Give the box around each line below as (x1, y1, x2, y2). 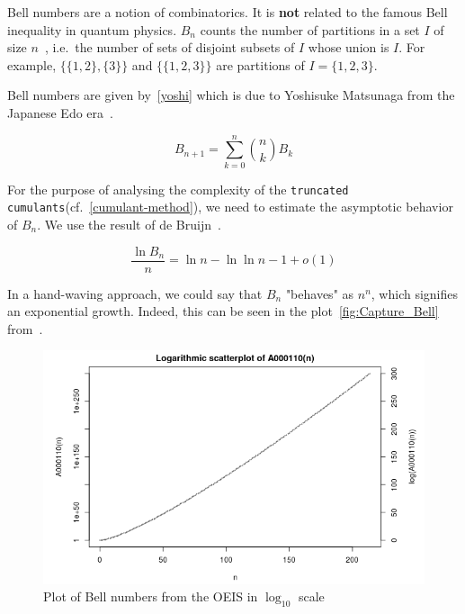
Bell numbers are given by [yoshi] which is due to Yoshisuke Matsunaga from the (7, 86, 455, 104)
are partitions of (216, 55, 305, 74)
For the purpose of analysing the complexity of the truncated (7, 179, 349, 198)
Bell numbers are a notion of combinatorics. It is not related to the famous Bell (7, 3, 448, 21)
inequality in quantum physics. (7, 20, 177, 39)
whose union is (308, 38, 389, 57)
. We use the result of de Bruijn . (37, 215, 221, 233)
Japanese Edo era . (7, 103, 113, 122)
